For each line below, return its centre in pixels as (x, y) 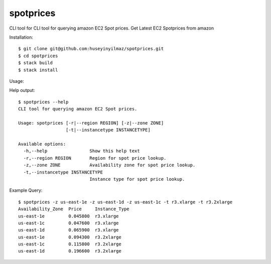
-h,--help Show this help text (82, 151)
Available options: (42, 144)
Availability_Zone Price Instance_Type (74, 209)
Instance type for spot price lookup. (137, 179)
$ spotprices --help (43, 102)
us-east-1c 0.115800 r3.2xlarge (70, 244)
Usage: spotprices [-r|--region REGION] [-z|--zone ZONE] (91, 123)
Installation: (21, 37)
